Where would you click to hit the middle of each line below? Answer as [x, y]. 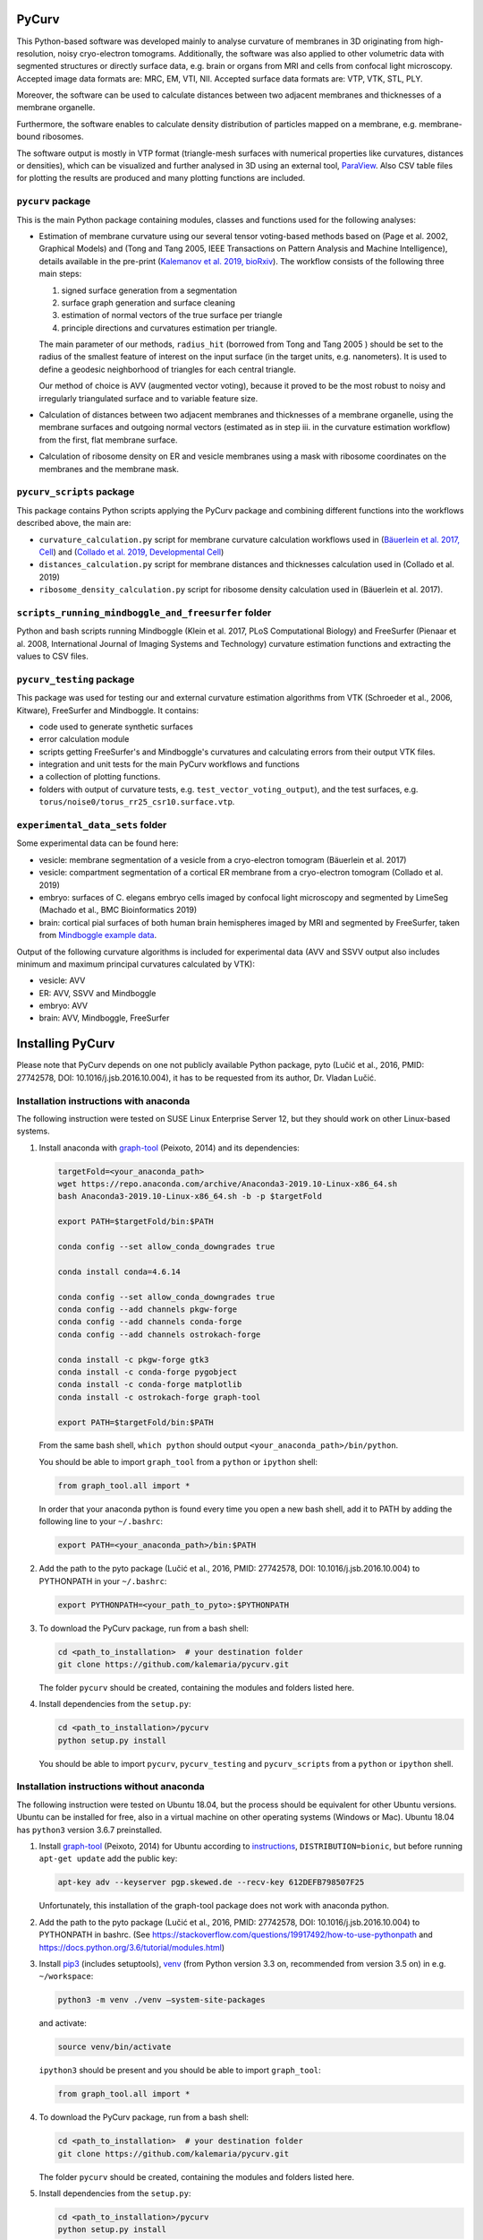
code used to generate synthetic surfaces [116, 727]
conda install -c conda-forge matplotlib [150, 1385]
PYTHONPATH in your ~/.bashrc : [103, 1581]
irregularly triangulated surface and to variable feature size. [148, 398]
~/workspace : [66, 1977]
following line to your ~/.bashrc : [101, 1521]
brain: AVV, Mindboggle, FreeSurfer [104, 1018]
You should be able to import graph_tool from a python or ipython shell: [178, 1461]
